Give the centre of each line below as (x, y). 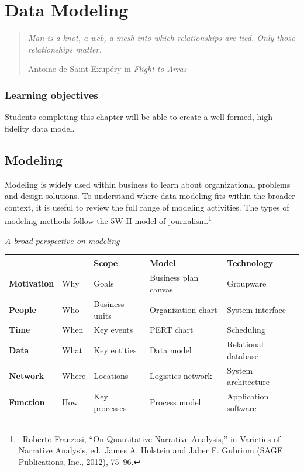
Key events (113, 330)
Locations (111, 376)
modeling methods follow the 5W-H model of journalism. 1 (108, 220)
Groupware (247, 283)
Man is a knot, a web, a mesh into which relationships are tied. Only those (161, 38)
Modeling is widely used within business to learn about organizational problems (148, 184)
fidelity (17, 128)
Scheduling (246, 330)
